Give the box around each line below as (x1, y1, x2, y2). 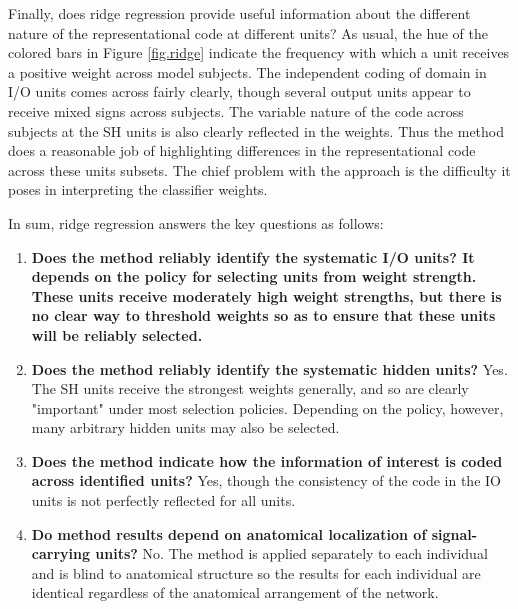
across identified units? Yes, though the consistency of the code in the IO (31, 470, 501, 491)
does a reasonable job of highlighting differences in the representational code (8, 140, 476, 161)
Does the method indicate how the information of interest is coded (31, 450, 503, 471)
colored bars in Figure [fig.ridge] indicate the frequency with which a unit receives (8, 42, 510, 63)
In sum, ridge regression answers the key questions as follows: (8, 212, 384, 233)
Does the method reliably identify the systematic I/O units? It (31, 246, 475, 267)
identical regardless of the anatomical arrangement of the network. (31, 582, 439, 603)
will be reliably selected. (31, 324, 203, 345)
